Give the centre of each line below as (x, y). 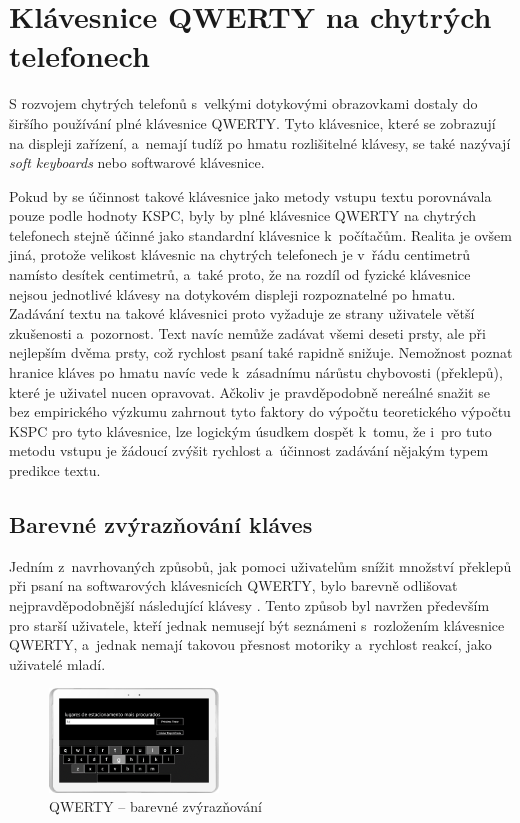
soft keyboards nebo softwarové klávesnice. (137, 162)
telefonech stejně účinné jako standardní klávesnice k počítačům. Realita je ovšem (260, 234)
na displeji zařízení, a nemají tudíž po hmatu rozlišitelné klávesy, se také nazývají (260, 142)
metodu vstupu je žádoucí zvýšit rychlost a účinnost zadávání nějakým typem (249, 450)
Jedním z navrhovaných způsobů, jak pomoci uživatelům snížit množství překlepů (260, 565)
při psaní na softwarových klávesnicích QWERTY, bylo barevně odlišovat (233, 585)
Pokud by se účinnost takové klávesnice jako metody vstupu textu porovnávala (250, 195)
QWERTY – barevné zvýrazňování (155, 806)
